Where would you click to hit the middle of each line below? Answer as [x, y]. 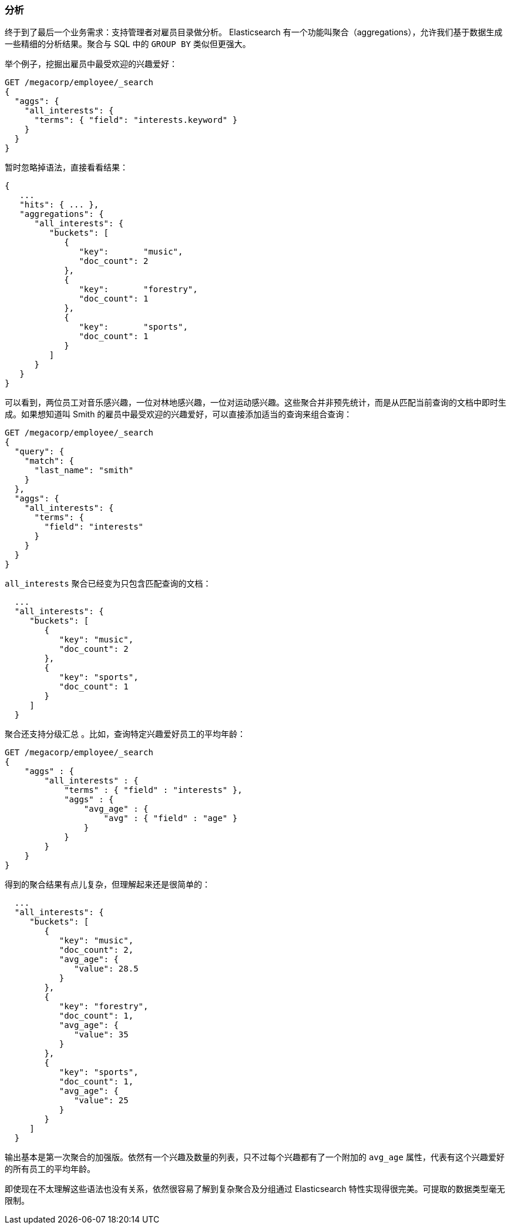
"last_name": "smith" [84, 470]
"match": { [49, 461]
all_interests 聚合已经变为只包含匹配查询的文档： [108, 584]
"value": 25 [101, 1101]
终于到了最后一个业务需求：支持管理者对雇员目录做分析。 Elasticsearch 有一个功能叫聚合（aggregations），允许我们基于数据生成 [254, 32]
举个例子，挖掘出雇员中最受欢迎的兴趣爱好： [91, 64]
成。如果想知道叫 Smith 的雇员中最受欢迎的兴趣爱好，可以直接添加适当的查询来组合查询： [179, 414]
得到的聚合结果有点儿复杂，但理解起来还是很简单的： [107, 885]
